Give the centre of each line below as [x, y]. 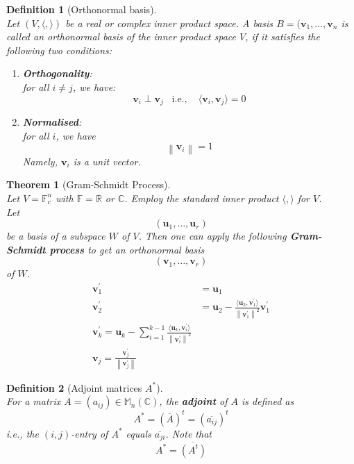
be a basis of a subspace [56, 236]
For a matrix [34, 401]
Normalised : [52, 122]
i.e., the [23, 433]
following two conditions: [59, 50]
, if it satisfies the [283, 36]
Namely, [40, 161]
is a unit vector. [107, 161]
